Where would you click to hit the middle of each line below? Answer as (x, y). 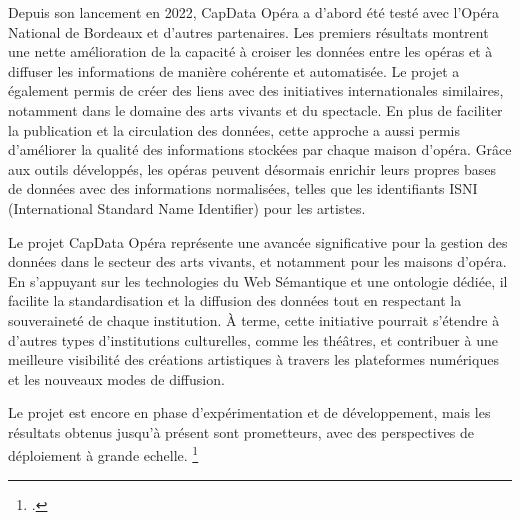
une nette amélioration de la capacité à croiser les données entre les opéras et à (250, 51)
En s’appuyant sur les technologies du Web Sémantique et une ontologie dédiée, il (258, 280)
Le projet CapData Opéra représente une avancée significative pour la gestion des (258, 241)
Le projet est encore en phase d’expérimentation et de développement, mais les (249, 412)
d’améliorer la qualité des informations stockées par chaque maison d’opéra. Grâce (260, 149)
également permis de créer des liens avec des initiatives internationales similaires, (256, 90)
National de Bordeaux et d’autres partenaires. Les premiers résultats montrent (248, 31)
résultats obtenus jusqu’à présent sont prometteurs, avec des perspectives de (241, 431)
